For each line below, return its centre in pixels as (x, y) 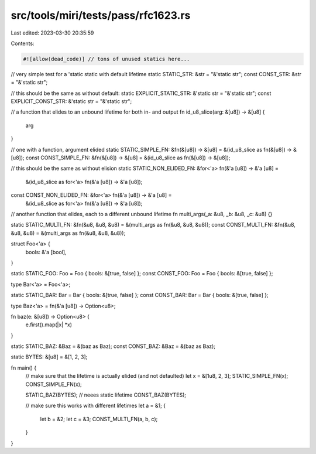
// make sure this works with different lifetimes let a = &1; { (96, 406)
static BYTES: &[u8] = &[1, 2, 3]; (49, 357)
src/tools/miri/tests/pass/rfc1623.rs (101, 15)
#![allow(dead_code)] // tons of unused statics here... (107, 59)
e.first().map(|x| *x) (49, 325)
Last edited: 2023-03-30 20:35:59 (52, 33)
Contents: (23, 43)
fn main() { (24, 368)
